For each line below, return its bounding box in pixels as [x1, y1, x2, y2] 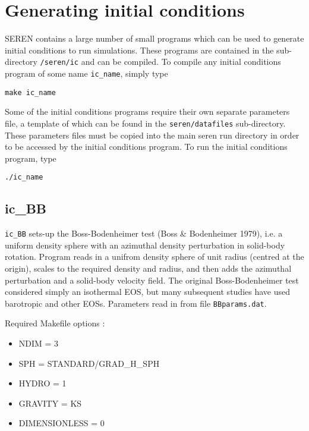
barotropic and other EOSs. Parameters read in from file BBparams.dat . [5, 297, 267, 309]
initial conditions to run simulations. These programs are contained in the [5, 43, 274, 56]
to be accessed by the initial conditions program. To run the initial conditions [5, 140, 288, 153]
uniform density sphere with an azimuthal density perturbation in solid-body [5, 238, 285, 251]
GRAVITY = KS [18, 397, 82, 409]
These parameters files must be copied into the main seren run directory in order [5, 128, 299, 141]
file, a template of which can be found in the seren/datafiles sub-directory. [5, 117, 286, 129]
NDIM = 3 [18, 337, 59, 350]
